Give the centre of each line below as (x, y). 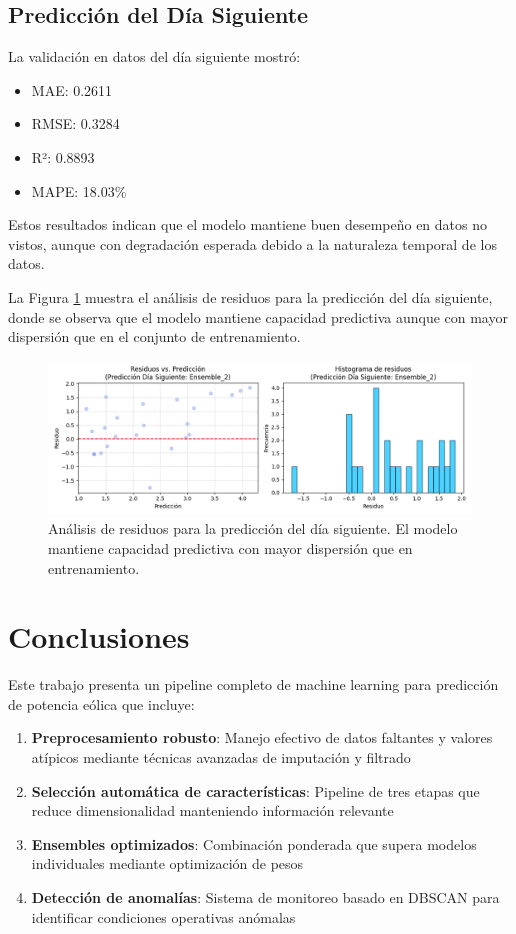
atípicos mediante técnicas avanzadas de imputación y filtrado (221, 757)
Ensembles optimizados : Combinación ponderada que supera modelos (254, 843)
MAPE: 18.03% (79, 190)
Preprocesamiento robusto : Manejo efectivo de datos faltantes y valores (262, 737)
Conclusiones (99, 636)
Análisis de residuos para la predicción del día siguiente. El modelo (253, 528)
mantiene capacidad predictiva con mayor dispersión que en (230, 547)
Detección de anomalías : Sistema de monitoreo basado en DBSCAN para (265, 897)
